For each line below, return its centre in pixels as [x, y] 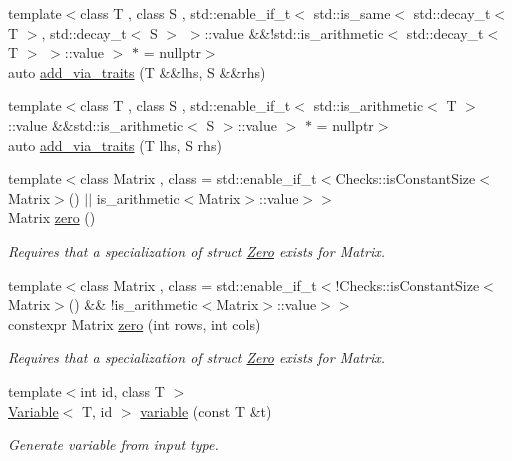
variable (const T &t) [206, 410]
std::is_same [352, 13]
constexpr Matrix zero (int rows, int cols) [134, 323]
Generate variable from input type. [113, 444]
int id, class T [122, 390]
